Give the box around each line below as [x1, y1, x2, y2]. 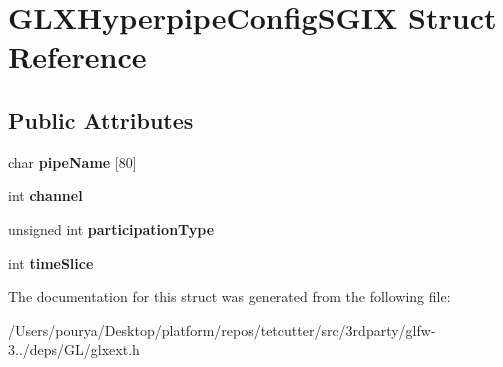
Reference [8, 36, 147, 77]
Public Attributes [8, 104, 194, 135]
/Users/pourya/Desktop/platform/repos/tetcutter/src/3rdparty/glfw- [8, 319, 436, 340]
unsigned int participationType [8, 218, 215, 239]
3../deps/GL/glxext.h [8, 339, 140, 360]
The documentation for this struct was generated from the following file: [8, 286, 451, 307]
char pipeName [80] [8, 151, 137, 172]
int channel [8, 185, 83, 206]
